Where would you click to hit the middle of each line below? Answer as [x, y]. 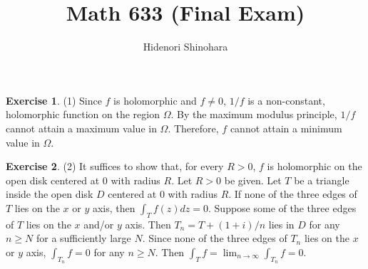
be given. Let [253, 180]
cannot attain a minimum [286, 128]
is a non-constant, [286, 100]
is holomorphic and [155, 100]
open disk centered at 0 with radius [83, 180]
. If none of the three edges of [293, 194]
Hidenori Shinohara [185, 47]
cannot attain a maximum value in [81, 128]
